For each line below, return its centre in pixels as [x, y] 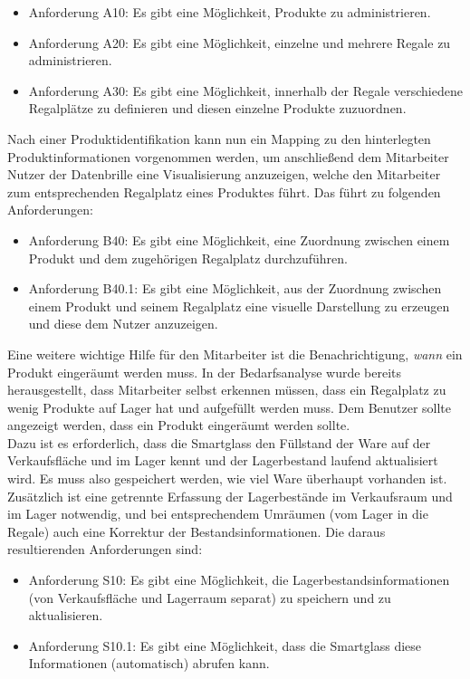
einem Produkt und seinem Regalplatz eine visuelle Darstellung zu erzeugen [239, 306]
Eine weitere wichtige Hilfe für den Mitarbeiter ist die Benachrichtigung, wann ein [235, 354]
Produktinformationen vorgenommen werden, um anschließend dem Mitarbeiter [228, 156]
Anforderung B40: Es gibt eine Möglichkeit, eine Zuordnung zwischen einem [239, 239]
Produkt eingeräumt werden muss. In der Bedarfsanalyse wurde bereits [205, 372]
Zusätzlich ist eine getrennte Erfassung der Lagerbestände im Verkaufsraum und [230, 496]
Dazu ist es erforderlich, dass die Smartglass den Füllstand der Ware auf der [219, 442]
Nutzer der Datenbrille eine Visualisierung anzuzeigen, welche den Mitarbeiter [224, 174]
